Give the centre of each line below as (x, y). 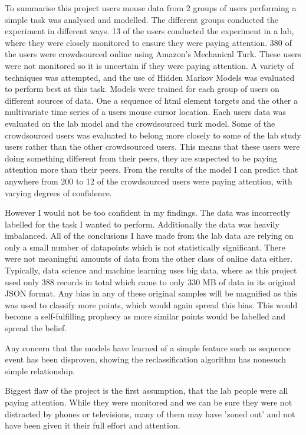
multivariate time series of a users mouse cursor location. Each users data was (146, 112)
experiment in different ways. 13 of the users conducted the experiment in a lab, (149, 31)
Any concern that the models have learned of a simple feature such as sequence (148, 347)
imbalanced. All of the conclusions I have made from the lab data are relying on (149, 235)
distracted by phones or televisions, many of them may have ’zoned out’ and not (150, 413)
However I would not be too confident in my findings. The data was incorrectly (148, 212)
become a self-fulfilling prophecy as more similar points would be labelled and (145, 316)
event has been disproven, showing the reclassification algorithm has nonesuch (146, 359)
